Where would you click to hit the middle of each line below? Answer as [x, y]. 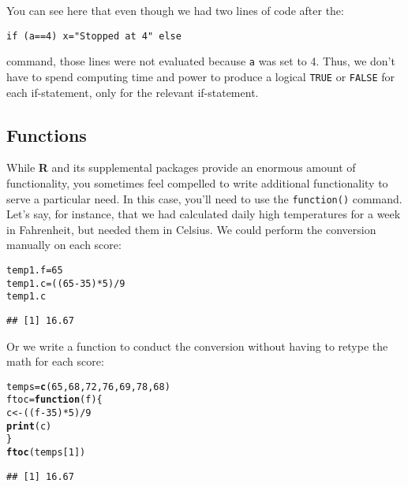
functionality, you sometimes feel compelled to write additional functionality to [197, 182]
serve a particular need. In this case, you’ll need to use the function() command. [204, 198]
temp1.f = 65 [35, 270]
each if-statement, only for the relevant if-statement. [133, 92]
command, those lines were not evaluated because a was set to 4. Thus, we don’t [201, 61]
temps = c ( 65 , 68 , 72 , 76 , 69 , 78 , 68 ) [88, 387]
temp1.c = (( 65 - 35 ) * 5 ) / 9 [66, 283]
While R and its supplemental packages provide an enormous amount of [181, 167]
